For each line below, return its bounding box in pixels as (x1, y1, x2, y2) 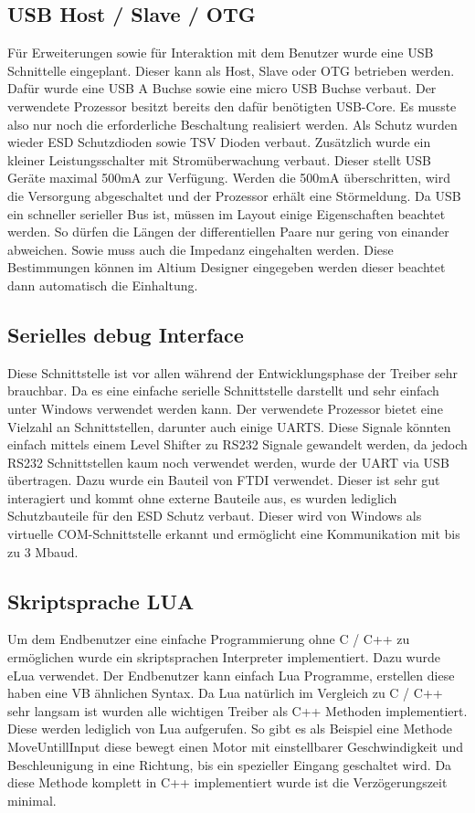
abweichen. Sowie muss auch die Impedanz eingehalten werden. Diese (7, 239, 394, 259)
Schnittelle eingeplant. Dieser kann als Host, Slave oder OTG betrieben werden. (7, 60, 455, 79)
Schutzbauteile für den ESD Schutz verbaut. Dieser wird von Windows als (7, 506, 422, 525)
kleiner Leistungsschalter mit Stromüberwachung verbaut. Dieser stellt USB (7, 150, 431, 169)
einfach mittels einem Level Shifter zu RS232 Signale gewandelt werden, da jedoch (7, 435, 468, 454)
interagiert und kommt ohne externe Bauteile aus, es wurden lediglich (7, 488, 397, 507)
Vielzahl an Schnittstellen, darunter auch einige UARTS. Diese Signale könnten (7, 417, 451, 436)
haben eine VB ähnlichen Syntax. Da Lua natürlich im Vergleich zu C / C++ (7, 683, 443, 702)
